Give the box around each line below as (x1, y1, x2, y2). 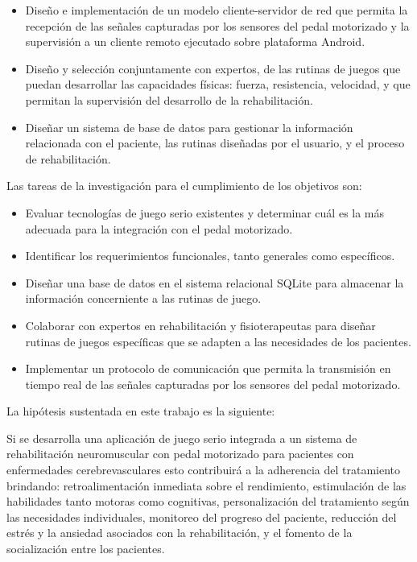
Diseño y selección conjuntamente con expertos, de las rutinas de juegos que (25, 60, 401, 76)
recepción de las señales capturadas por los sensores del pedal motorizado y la (25, 17, 410, 34)
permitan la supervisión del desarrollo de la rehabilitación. (25, 91, 313, 108)
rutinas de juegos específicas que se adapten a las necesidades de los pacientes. (25, 333, 411, 349)
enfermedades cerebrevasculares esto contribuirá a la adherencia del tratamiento (6, 461, 401, 478)
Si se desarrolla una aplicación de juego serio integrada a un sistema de (6, 429, 357, 446)
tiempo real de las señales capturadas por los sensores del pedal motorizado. (25, 375, 401, 392)
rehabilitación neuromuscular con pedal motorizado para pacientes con (6, 445, 354, 462)
